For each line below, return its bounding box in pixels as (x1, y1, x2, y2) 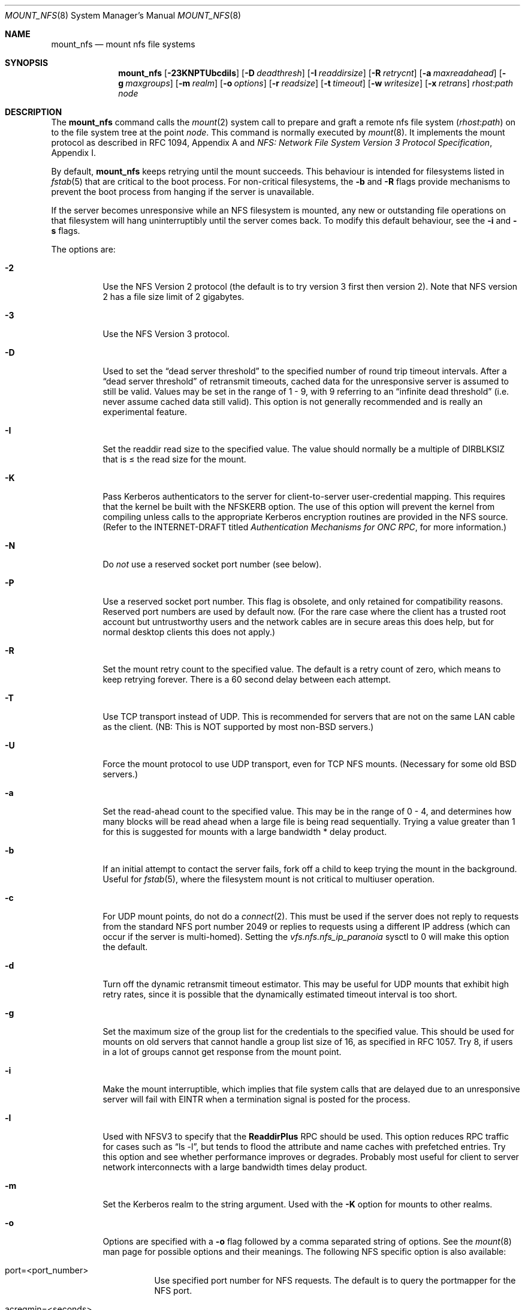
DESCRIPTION (5, 107, 62, 117)
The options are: (51, 244, 116, 254)
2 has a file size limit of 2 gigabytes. (102, 292, 245, 302)
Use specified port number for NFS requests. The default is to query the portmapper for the (154, 1275, 516, 1285)
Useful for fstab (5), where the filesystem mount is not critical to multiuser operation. (102, 874, 435, 884)
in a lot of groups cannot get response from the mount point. (102, 1047, 342, 1057)
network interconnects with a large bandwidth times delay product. (102, 1162, 367, 1172)
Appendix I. (51, 148, 96, 158)
